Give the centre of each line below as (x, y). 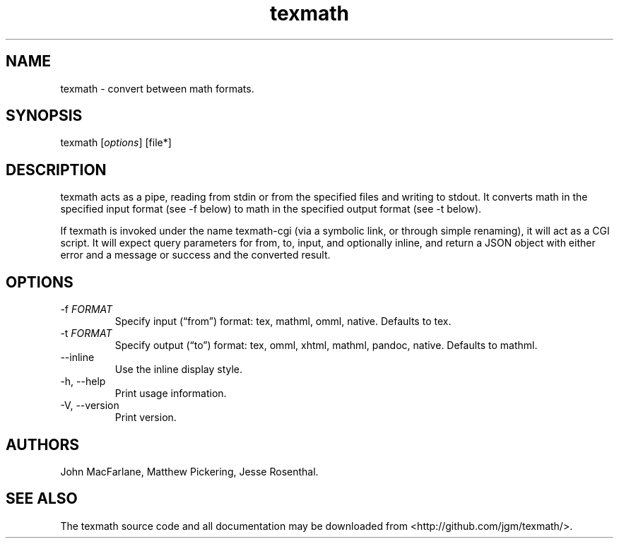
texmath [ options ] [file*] (116, 143)
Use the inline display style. (179, 369)
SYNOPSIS (44, 116)
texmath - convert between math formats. (157, 88)
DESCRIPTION (56, 170)
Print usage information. (171, 394)
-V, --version (90, 406)
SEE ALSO (42, 499)
